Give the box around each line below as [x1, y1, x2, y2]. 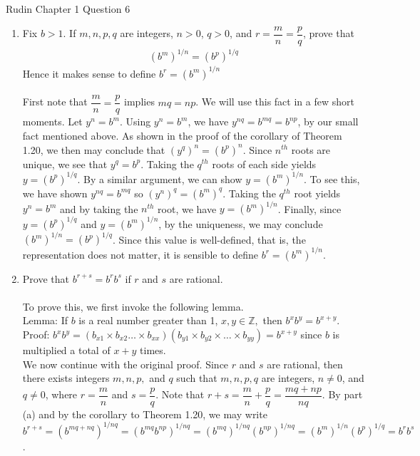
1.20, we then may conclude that [22, 142, 165, 157]
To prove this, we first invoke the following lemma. [22, 299, 244, 313]
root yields [294, 185, 341, 200]
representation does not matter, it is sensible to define [22, 247, 259, 261]
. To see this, [304, 171, 360, 186]
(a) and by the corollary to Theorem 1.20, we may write [22, 406, 267, 421]
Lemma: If [22, 313, 68, 328]
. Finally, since [277, 201, 342, 216]
